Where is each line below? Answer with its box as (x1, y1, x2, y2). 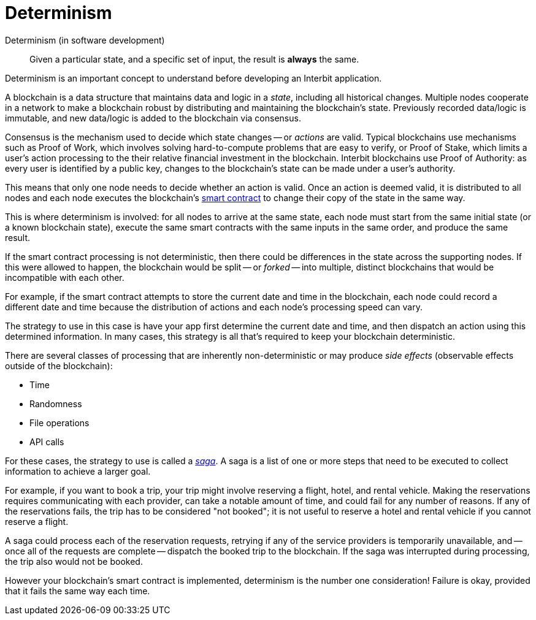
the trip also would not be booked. (5, 556, 143, 567)
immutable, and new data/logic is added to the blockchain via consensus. (5, 112, 301, 123)
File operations (29, 417, 90, 428)
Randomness (29, 398, 82, 409)
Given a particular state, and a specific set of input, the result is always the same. (29, 53, 359, 64)
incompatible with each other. (5, 272, 124, 283)
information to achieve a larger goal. (5, 465, 151, 476)
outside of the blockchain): (5, 360, 113, 371)
